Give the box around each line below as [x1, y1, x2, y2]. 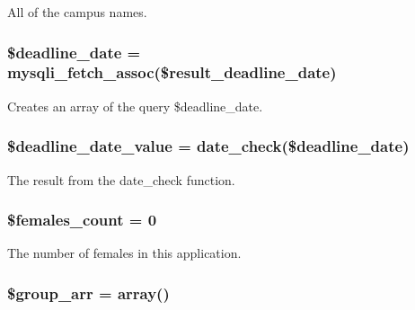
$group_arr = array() [7, 281, 170, 304]
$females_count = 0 [7, 208, 157, 231]
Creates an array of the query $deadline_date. [7, 96, 263, 115]
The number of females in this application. [7, 244, 242, 262]
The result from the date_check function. [7, 170, 235, 189]
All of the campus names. [7, 3, 147, 21]
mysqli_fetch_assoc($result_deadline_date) [7, 61, 337, 84]
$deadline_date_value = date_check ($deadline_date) [7, 135, 410, 157]
